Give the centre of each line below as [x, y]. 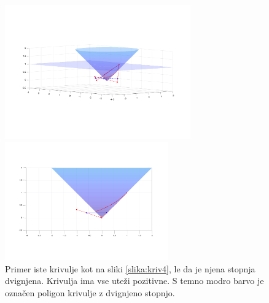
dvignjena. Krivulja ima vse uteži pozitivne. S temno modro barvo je [134, 281]
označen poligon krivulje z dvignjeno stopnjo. [90, 292]
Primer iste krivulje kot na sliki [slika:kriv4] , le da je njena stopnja [130, 268]
